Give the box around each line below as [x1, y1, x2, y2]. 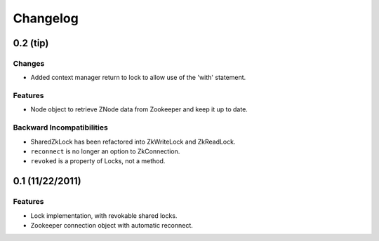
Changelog [13, 11, 79, 26]
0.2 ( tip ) [13, 37, 49, 49]
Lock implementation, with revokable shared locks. [30, 211, 178, 220]
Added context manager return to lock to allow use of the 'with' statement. [30, 74, 246, 82]
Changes [13, 58, 45, 68]
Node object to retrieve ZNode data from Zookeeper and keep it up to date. [30, 105, 248, 113]
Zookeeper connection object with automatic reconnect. [30, 221, 193, 229]
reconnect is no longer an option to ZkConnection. [30, 147, 180, 156]
